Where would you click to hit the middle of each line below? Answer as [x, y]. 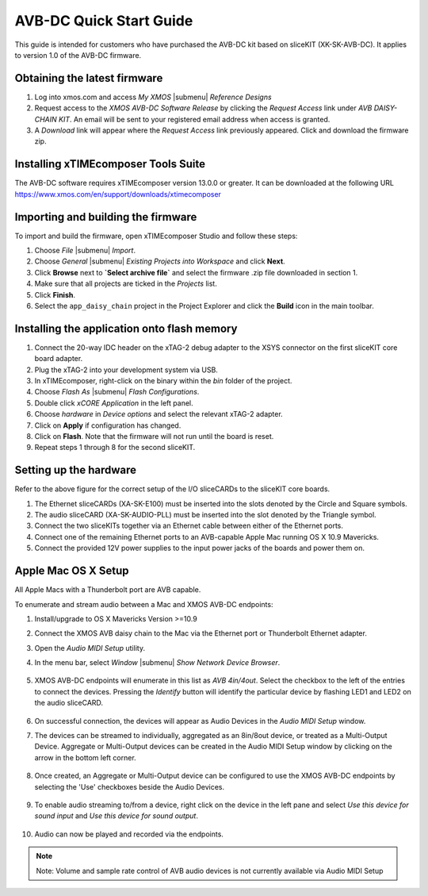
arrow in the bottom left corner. [85, 757]
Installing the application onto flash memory [126, 328]
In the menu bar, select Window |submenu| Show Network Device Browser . [157, 663]
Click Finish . [55, 294]
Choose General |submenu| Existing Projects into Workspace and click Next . [160, 261]
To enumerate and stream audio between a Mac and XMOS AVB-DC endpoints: [144, 604]
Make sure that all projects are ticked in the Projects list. [126, 284]
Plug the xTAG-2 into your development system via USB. [126, 370]
